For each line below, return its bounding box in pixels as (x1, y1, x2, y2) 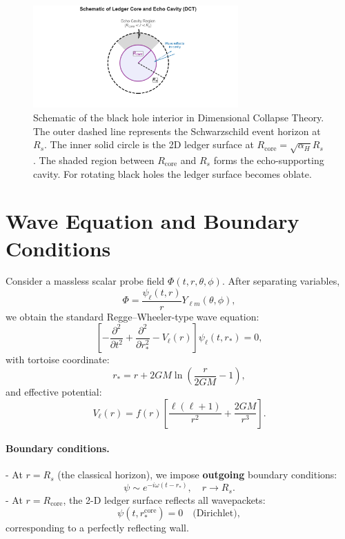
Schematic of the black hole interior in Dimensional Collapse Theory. (33, 110, 324, 124)
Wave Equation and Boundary (6, 207, 299, 235)
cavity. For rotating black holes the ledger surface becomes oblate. (33, 166, 312, 181)
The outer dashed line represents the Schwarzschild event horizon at (33, 123, 321, 138)
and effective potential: (6, 385, 102, 399)
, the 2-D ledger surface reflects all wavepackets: (63, 492, 266, 507)
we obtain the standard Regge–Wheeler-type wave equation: (6, 309, 259, 323)
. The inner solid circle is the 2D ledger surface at (44, 137, 254, 152)
